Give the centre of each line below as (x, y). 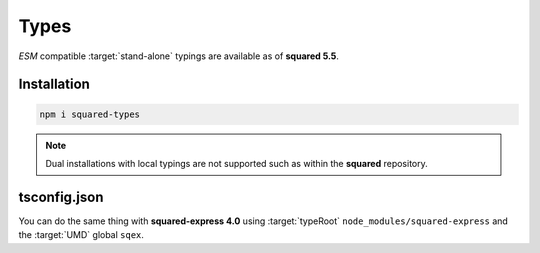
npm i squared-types (89, 114)
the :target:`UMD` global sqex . (81, 235)
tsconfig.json (61, 196)
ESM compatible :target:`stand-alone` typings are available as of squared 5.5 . (179, 56)
